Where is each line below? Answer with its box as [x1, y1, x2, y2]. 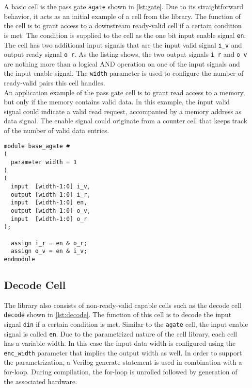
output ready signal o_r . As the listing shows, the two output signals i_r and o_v [4, 49, 247, 59]
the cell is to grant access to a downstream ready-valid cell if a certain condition [4, 20, 242, 31]
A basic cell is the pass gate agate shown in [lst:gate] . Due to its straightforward [4, 1, 244, 11]
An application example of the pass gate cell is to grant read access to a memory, [4, 87, 245, 97]
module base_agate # [4, 142, 70, 150]
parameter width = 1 [11, 158, 77, 166]
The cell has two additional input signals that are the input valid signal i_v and [4, 39, 242, 50]
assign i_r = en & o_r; [11, 239, 87, 247]
